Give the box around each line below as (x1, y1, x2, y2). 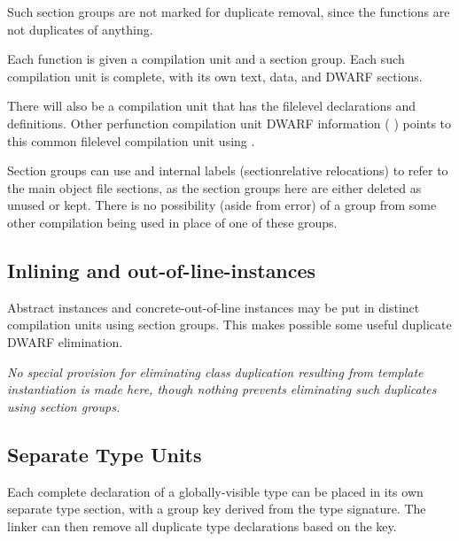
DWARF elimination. (7, 332, 123, 351)
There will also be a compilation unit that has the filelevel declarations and (7, 97, 416, 115)
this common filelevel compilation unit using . (7, 131, 255, 150)
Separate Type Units (7, 440, 202, 468)
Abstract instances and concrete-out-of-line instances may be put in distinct (7, 298, 420, 316)
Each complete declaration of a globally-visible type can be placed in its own (7, 482, 424, 500)
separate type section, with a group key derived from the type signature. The (7, 499, 426, 518)
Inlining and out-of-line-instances (7, 256, 316, 283)
